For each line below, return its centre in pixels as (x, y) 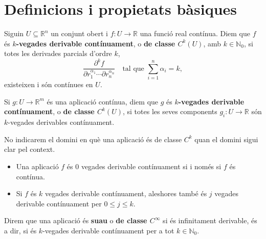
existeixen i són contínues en (49, 84)
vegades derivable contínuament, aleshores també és (126, 193)
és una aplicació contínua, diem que (103, 101)
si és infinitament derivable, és (210, 220)
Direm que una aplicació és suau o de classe (76, 220)
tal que (133, 69)
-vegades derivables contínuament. (61, 122)
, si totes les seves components (170, 111)
